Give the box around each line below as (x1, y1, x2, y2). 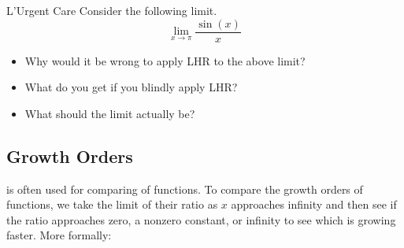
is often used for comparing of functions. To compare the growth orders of (6, 180, 363, 197)
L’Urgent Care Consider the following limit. (6, 2, 217, 18)
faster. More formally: (6, 227, 112, 243)
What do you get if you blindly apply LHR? (24, 79, 238, 95)
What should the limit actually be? (24, 105, 195, 121)
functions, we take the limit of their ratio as (6, 196, 218, 213)
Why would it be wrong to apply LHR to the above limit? (24, 52, 306, 68)
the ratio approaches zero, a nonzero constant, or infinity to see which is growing (6, 211, 396, 228)
